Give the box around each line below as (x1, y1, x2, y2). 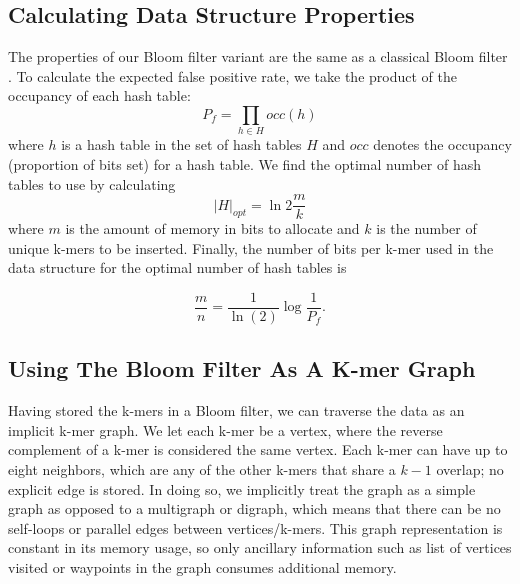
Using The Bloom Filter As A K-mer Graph (8, 353, 476, 384)
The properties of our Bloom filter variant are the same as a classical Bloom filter (8, 46, 508, 67)
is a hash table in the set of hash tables (61, 134, 302, 155)
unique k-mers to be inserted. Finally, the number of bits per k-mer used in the (8, 237, 494, 258)
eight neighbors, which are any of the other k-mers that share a (8, 458, 396, 479)
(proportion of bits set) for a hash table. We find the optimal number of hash (8, 153, 482, 174)
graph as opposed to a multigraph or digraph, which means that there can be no (8, 498, 501, 519)
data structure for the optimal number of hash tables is (8, 257, 347, 278)
